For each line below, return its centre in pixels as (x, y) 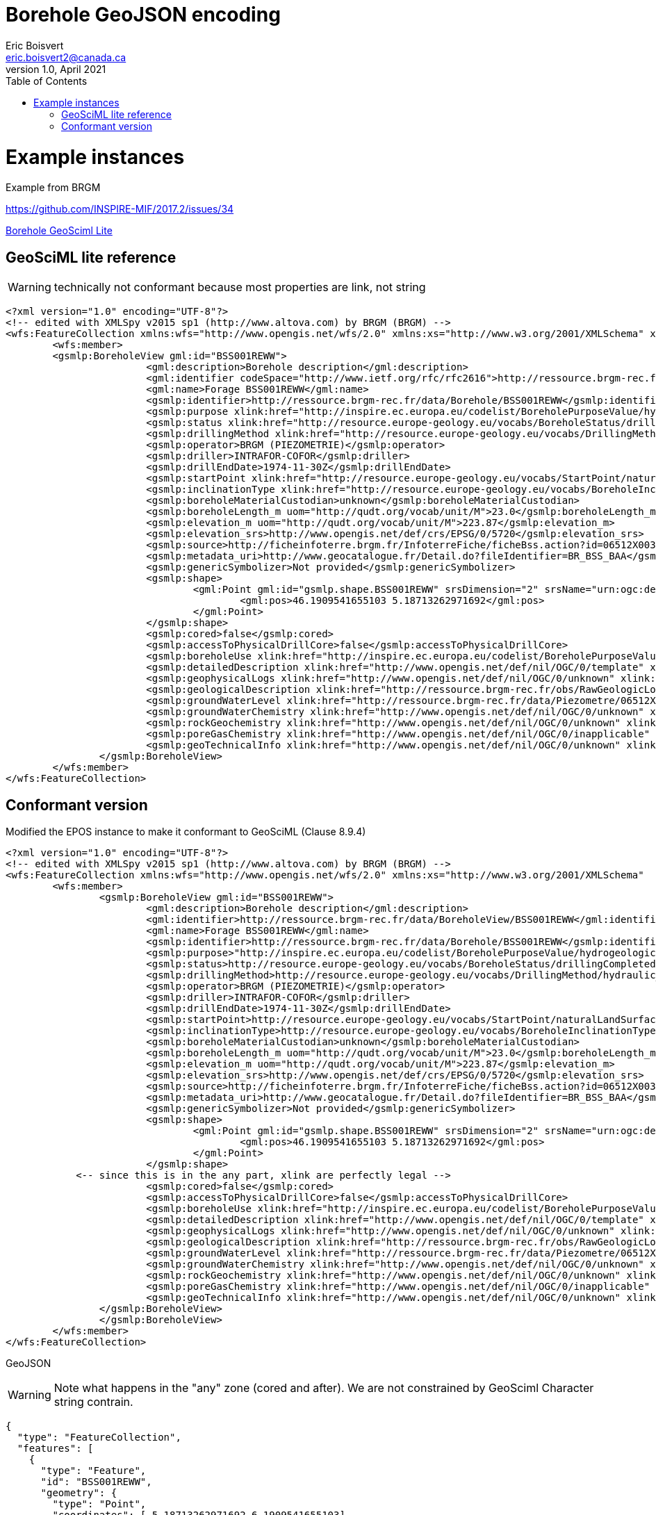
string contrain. (93, 1401)
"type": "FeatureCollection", (99, 1437)
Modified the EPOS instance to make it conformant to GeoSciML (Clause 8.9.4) (186, 831)
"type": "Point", (99, 1504)
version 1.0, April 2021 (56, 69)
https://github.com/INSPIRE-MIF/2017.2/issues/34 (120, 209)
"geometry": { (79, 1492)
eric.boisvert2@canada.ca (66, 57)
